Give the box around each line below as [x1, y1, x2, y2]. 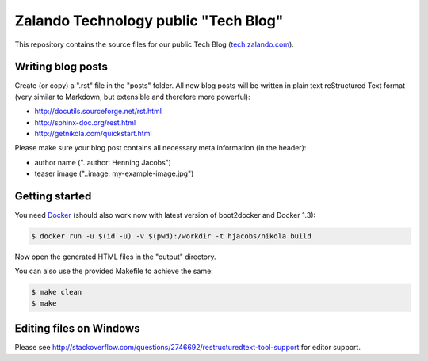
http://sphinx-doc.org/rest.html [34, 117, 136, 127]
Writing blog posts [14, 60, 109, 74]
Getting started [14, 190, 92, 203]
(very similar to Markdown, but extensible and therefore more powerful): [14, 92, 250, 101]
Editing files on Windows [14, 321, 140, 336]
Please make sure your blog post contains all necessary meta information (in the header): [14, 143, 307, 153]
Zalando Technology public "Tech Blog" [14, 12, 284, 29]
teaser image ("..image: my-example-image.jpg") [34, 169, 194, 178]
